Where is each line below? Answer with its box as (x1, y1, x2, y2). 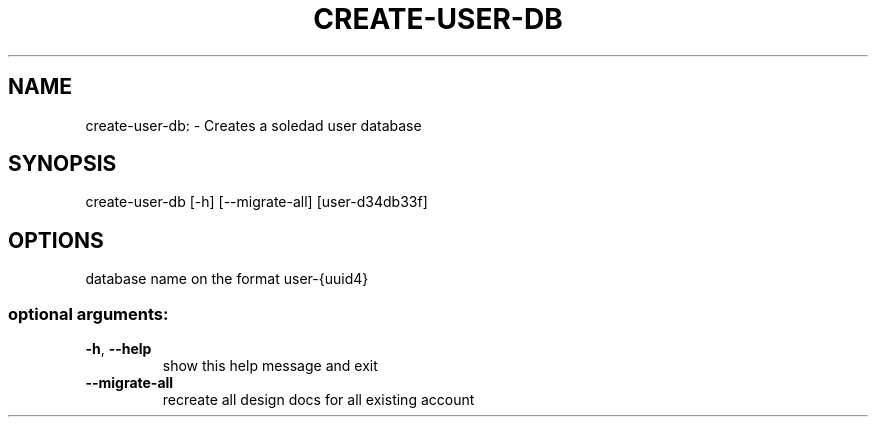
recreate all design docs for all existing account (162, 391, 475, 409)
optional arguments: (8, 303, 169, 324)
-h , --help (85, 340, 152, 358)
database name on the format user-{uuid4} (85, 270, 369, 288)
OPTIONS (8, 227, 104, 253)
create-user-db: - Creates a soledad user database (85, 116, 422, 134)
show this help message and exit (162, 357, 378, 375)
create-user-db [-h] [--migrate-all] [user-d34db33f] (85, 193, 428, 211)
